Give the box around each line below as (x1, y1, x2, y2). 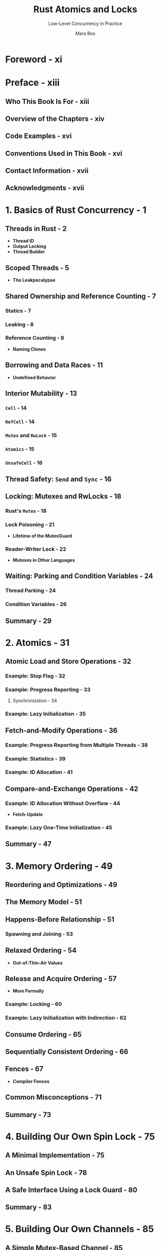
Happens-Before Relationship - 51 (5, 915, 115, 924)
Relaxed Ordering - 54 (5, 946, 77, 955)
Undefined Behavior (12, 374, 56, 380)
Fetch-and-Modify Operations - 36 (5, 726, 118, 735)
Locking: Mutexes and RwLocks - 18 (5, 492, 122, 501)
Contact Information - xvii (5, 167, 89, 175)
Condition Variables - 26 (5, 601, 67, 608)
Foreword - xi (5, 54, 62, 65)
